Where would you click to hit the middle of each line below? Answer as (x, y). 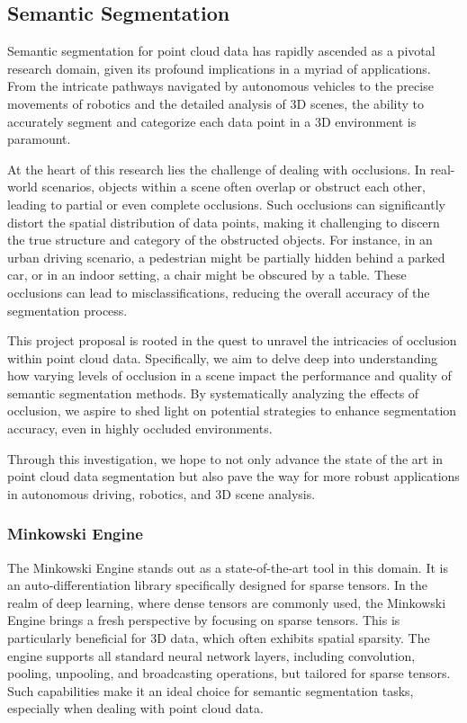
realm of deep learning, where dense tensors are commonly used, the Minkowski (227, 602)
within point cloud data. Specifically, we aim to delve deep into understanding (223, 357)
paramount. (39, 139)
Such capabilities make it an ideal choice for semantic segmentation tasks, (211, 690)
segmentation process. (67, 310)
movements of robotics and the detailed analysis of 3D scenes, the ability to (216, 103)
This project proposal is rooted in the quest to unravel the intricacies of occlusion (232, 340)
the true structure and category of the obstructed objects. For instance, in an (220, 240)
